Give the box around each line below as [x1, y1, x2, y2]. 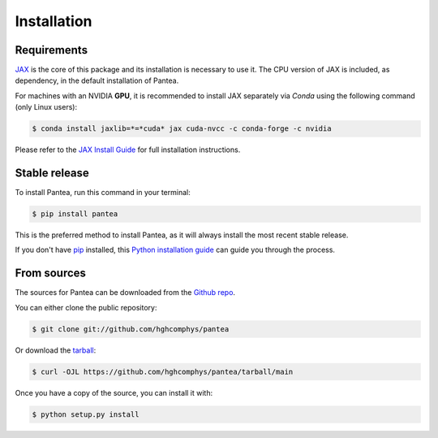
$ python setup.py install [32, 410, 140, 418]
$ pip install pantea [32, 210, 118, 219]
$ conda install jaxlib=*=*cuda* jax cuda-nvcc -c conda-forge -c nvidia [32, 124, 332, 133]
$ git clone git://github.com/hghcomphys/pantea [32, 324, 230, 333]
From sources [15, 267, 87, 280]
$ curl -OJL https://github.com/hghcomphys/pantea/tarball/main [32, 366, 294, 376]
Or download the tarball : [15, 345, 97, 355]
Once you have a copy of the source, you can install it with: [15, 388, 213, 397]
